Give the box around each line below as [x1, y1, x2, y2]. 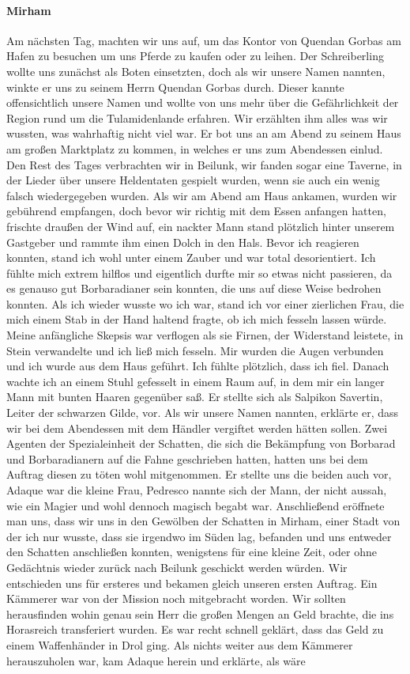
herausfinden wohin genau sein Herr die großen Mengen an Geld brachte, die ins [6, 605, 394, 622]
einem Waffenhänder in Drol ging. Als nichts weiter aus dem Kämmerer [6, 636, 353, 653]
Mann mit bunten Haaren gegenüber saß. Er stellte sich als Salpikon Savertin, [6, 388, 383, 405]
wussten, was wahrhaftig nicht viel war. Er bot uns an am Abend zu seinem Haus [6, 125, 401, 142]
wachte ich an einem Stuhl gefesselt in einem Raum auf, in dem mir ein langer [6, 373, 385, 389]
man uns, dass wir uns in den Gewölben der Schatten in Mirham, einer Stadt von [6, 513, 401, 529]
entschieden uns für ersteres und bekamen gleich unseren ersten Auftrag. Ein [6, 574, 378, 591]
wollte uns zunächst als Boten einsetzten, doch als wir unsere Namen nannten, [6, 62, 386, 79]
